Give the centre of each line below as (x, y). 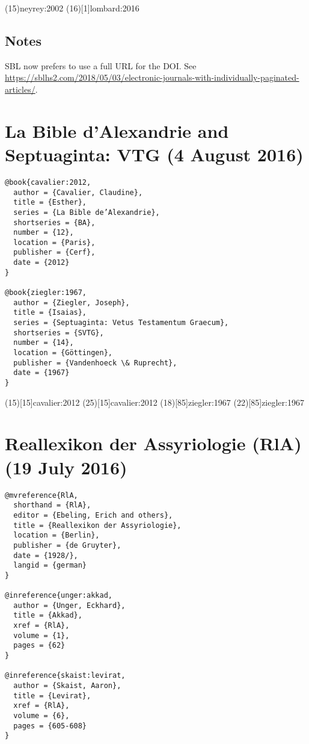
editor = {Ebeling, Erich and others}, (93, 515)
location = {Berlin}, (57, 535)
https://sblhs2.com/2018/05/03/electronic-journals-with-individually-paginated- (152, 77)
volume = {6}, (41, 716)
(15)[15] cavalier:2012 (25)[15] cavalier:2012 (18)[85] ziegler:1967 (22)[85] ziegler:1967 (154, 402)
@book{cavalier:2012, (48, 182)
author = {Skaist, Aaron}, (67, 686)
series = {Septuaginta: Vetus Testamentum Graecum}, (121, 323)
